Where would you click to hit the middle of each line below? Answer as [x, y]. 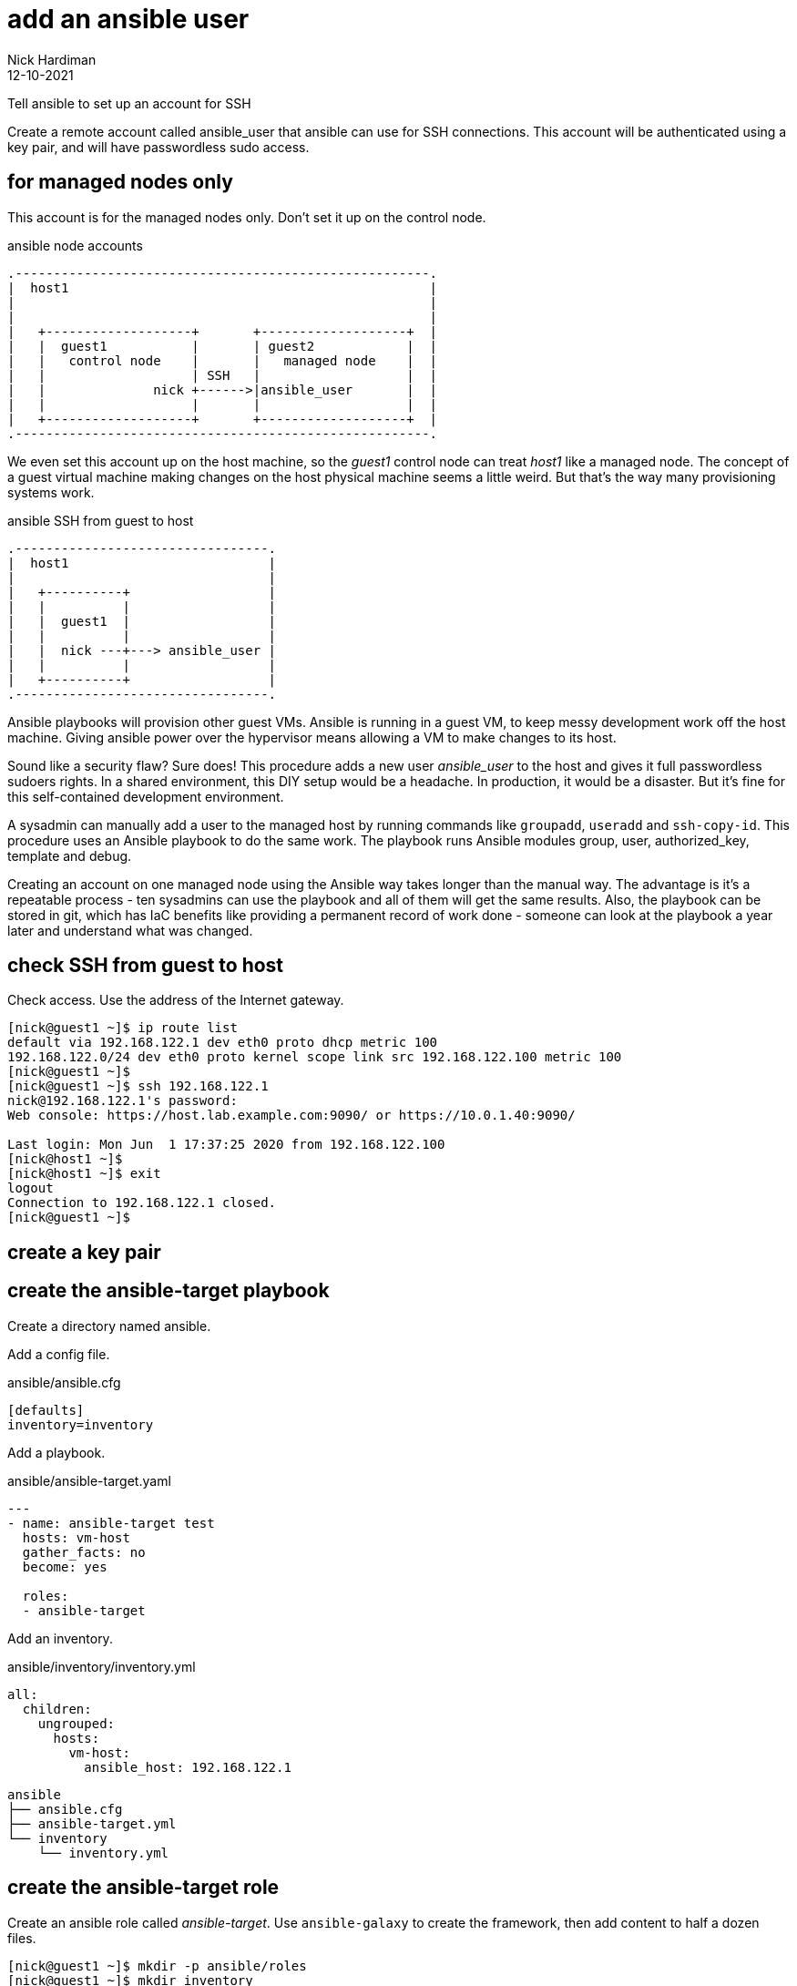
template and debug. [70, 855]
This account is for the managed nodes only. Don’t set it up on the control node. [247, 217]
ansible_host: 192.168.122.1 [188, 1767]
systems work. [51, 492]
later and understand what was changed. [130, 930]
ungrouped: [77, 1723]
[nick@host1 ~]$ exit [84, 1174]
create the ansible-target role [143, 1888]
